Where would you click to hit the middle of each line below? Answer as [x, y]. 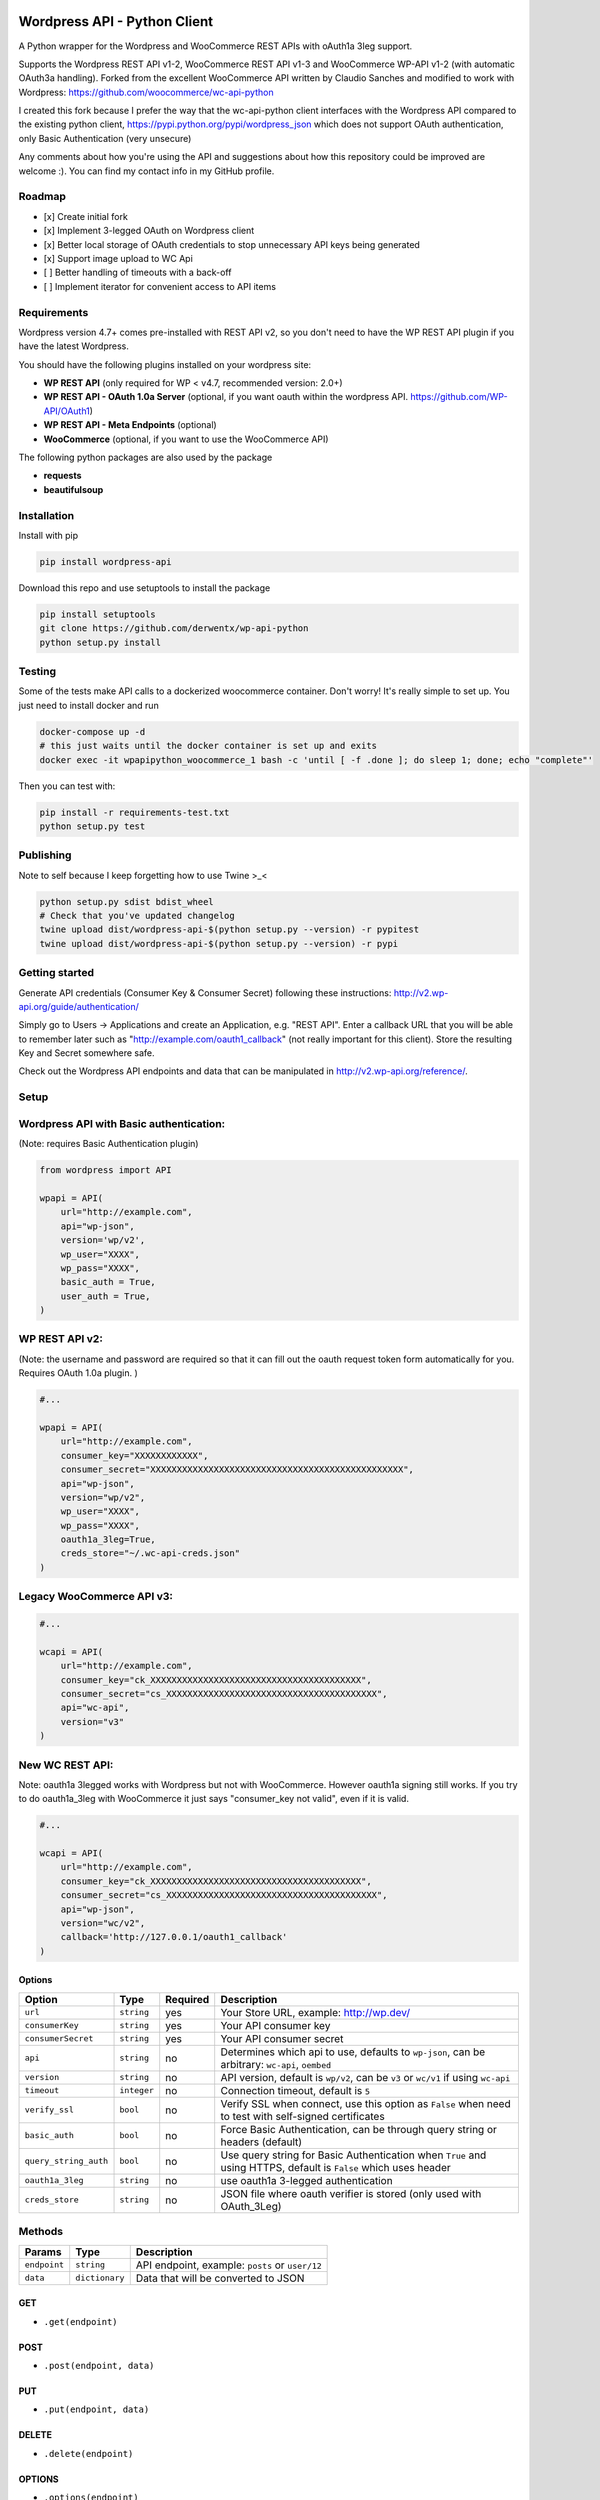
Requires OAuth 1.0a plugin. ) [78, 1373]
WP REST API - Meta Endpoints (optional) [130, 425]
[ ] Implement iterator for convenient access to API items [160, 286]
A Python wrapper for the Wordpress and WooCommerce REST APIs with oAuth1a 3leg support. [215, 46]
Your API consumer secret [282, 2038]
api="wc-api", [95, 1708]
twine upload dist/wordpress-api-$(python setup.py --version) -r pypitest [229, 929]
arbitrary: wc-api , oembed [276, 2064]
